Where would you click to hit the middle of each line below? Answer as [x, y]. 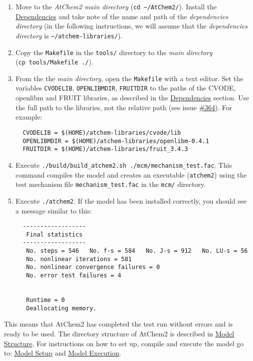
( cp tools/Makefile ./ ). [54, 62]
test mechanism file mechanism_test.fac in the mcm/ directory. [111, 184]
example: [29, 117]
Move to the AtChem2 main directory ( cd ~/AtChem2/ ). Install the [116, 6]
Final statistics [54, 234]
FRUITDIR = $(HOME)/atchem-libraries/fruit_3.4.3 [105, 149]
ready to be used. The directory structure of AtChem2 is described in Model [119, 333]
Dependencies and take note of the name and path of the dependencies [122, 16]
